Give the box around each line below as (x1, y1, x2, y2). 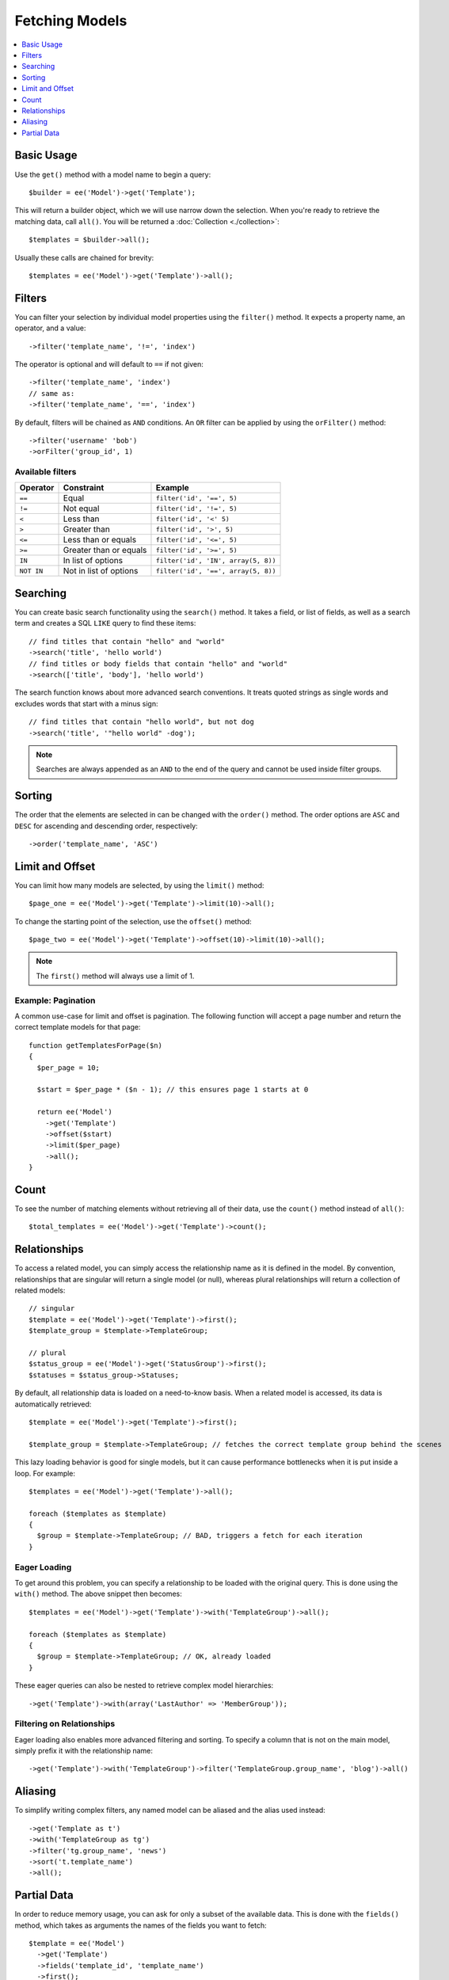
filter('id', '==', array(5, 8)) (155, 566, 276, 575)
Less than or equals (63, 535, 137, 546)
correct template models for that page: (14, 1022, 141, 1032)
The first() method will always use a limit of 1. (36, 971, 195, 980)
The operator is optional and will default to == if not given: (14, 360, 204, 368)
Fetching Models (14, 12, 127, 29)
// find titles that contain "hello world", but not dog (29, 718, 255, 726)
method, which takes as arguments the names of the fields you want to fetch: (14, 1921, 267, 1930)
